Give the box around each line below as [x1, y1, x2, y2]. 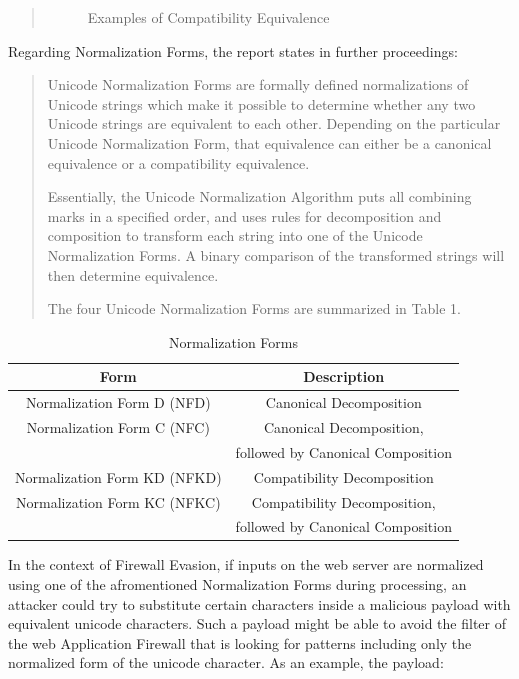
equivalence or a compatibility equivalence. [47, 152, 310, 173]
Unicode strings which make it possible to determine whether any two [47, 93, 476, 114]
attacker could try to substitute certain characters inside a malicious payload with [8, 593, 511, 614]
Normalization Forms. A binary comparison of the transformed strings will [47, 244, 505, 265]
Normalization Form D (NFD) [25, 392, 211, 413]
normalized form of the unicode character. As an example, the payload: [8, 652, 444, 673]
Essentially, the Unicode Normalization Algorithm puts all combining [47, 186, 472, 207]
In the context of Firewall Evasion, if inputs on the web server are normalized [8, 554, 484, 575]
